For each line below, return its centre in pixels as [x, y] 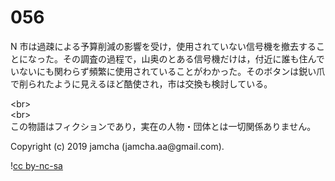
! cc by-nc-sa [36, 165]
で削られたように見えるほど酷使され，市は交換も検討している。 [141, 83]
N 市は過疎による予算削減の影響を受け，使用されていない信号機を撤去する [163, 46]
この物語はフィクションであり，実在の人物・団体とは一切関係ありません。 [163, 126]
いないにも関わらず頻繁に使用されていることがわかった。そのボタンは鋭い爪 [168, 71]
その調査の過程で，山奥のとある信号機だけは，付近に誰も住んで [193, 58]
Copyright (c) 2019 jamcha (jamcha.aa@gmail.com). [117, 146]
